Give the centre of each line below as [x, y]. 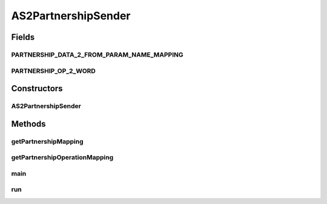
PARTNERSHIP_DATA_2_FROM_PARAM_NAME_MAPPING [97, 54]
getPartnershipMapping [47, 141]
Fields [23, 37]
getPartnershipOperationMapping [62, 158]
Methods [28, 124]
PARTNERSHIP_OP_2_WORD [54, 71]
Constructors [37, 88]
